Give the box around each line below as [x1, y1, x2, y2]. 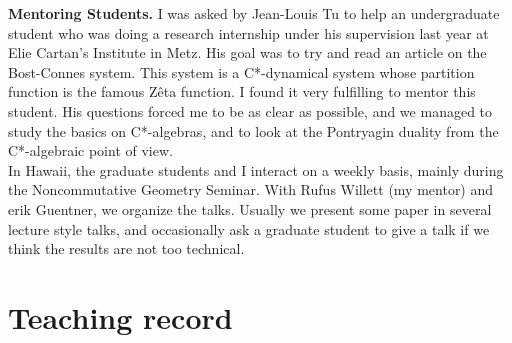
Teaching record [8, 296, 233, 337]
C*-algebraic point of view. [8, 140, 173, 161]
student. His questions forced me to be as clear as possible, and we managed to [8, 100, 493, 121]
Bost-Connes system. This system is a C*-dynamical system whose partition [8, 61, 475, 82]
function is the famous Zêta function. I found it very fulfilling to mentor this [8, 81, 476, 102]
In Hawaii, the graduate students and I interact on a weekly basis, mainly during [8, 159, 504, 180]
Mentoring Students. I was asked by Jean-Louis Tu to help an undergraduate [8, 3, 500, 23]
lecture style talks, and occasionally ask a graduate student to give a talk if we [8, 218, 490, 239]
